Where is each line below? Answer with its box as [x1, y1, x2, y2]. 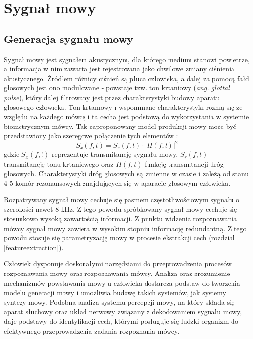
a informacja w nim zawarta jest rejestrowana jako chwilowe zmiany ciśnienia [4, 64, 235, 74]
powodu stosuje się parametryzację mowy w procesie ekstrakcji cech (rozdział [4, 233, 235, 243]
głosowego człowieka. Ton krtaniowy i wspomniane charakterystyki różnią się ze [4, 102, 243, 112]
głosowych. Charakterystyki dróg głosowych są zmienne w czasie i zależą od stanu [4, 168, 249, 178]
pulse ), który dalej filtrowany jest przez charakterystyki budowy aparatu [4, 92, 220, 102]
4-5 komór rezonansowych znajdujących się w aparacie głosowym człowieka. [4, 178, 231, 188]
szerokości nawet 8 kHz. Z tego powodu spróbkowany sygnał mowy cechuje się [4, 204, 237, 214]
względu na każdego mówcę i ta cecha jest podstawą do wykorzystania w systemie [4, 111, 249, 122]
